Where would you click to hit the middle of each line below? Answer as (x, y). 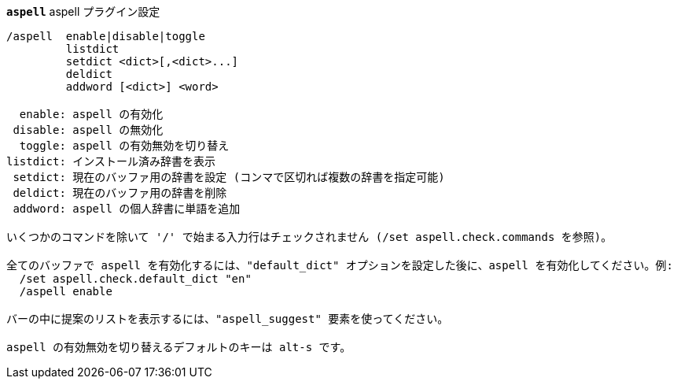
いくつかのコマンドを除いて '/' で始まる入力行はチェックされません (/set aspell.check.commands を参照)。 (309, 237)
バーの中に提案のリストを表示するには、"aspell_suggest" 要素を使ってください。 (228, 319)
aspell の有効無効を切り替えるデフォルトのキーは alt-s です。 (179, 347)
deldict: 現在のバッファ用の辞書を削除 (120, 193)
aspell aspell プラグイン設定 (83, 11)
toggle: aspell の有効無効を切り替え (124, 146)
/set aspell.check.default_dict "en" (135, 279)
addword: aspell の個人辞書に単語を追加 (127, 209)
